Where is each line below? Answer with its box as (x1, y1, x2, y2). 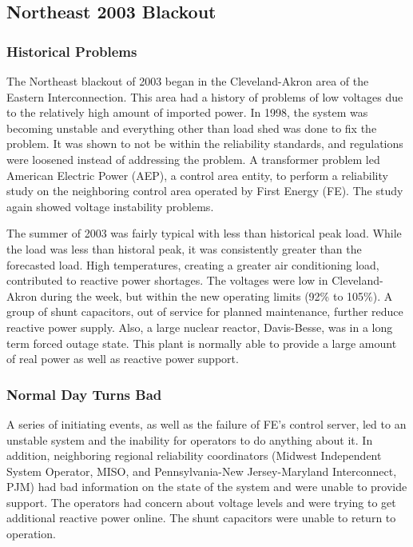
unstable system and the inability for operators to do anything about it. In (6, 431, 373, 448)
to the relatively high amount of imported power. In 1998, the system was (6, 104, 368, 121)
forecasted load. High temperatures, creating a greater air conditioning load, (6, 256, 379, 273)
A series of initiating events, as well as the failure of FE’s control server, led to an (6, 415, 407, 432)
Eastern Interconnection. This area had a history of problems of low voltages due (6, 88, 403, 105)
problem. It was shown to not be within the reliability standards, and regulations (6, 135, 403, 152)
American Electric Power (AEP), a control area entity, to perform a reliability (6, 166, 388, 183)
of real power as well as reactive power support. (6, 350, 239, 367)
